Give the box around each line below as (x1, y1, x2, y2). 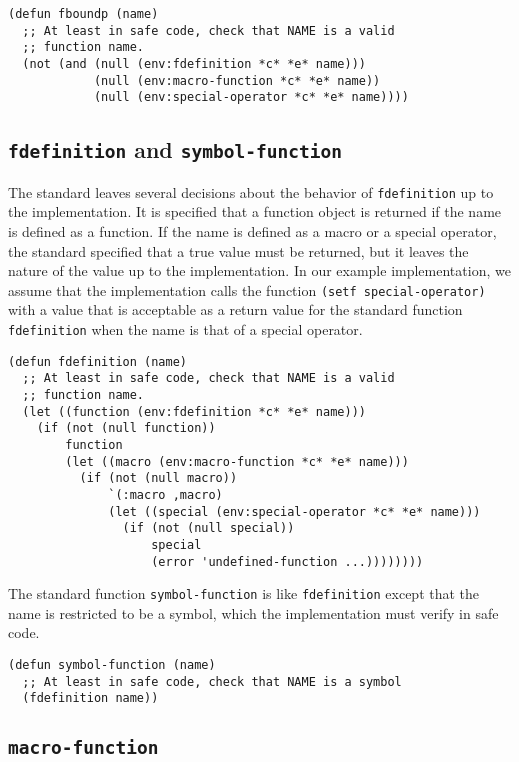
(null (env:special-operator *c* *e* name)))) (93, 90, 409, 105)
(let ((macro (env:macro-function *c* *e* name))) (65, 454, 409, 469)
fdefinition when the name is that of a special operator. (8, 319, 363, 339)
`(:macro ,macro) (108, 487, 223, 502)
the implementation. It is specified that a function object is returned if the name (8, 201, 502, 222)
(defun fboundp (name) (8, 7, 159, 21)
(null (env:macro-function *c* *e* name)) (93, 73, 381, 88)
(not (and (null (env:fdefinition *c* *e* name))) (22, 56, 366, 71)
